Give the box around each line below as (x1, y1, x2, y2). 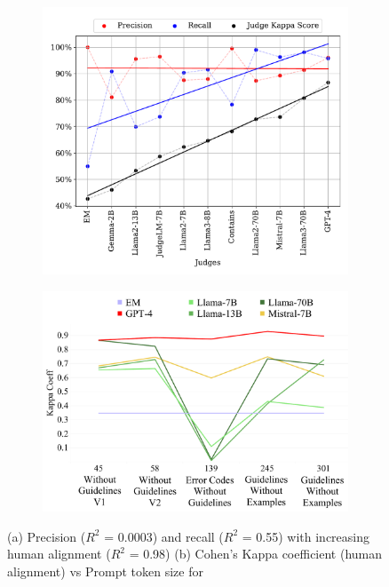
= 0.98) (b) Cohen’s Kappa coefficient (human (129, 544, 383, 563)
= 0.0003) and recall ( (104, 527, 224, 545)
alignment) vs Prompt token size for (7, 561, 203, 580)
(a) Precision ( (7, 527, 86, 545)
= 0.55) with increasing (242, 527, 370, 545)
